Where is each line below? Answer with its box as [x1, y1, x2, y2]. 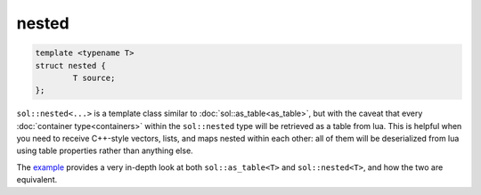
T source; [72, 72, 116, 83]
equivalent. [16, 175, 58, 185]
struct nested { [35, 61, 107, 70]
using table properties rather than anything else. [16, 145, 193, 156]
